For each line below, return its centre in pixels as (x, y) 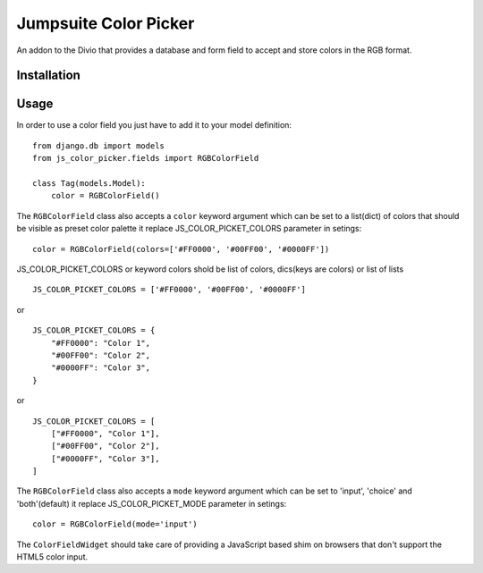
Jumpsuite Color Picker (106, 23)
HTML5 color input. (52, 557)
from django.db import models (99, 146)
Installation (48, 76)
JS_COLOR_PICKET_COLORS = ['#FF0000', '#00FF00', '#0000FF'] (169, 290)
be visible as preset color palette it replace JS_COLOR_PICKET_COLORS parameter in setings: (189, 229)
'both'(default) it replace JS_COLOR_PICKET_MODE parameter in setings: (152, 503)
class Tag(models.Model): (89, 184)
